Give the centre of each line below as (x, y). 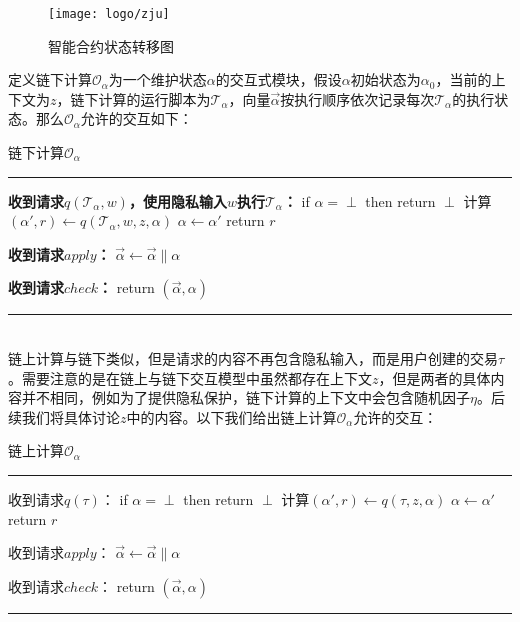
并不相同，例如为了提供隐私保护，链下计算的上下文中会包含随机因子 (245, 397)
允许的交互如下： (136, 118)
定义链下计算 (50, 79)
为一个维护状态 (157, 79)
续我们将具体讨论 (64, 416)
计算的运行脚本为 (154, 98)
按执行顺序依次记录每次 (357, 98)
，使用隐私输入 (177, 200)
